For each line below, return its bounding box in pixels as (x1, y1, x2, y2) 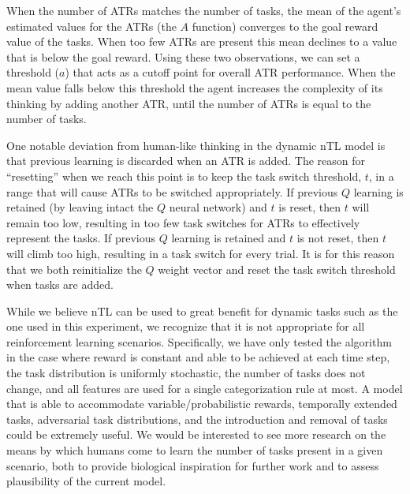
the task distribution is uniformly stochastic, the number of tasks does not (6, 365, 366, 381)
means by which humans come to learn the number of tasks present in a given (6, 442, 383, 458)
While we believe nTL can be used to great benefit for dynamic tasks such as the (6, 302, 398, 319)
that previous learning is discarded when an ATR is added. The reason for (6, 152, 366, 169)
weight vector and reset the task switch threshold (158, 260, 396, 277)
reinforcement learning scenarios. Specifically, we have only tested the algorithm (6, 333, 392, 350)
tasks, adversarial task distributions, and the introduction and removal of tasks (6, 410, 388, 427)
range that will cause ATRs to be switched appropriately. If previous (6, 183, 338, 200)
